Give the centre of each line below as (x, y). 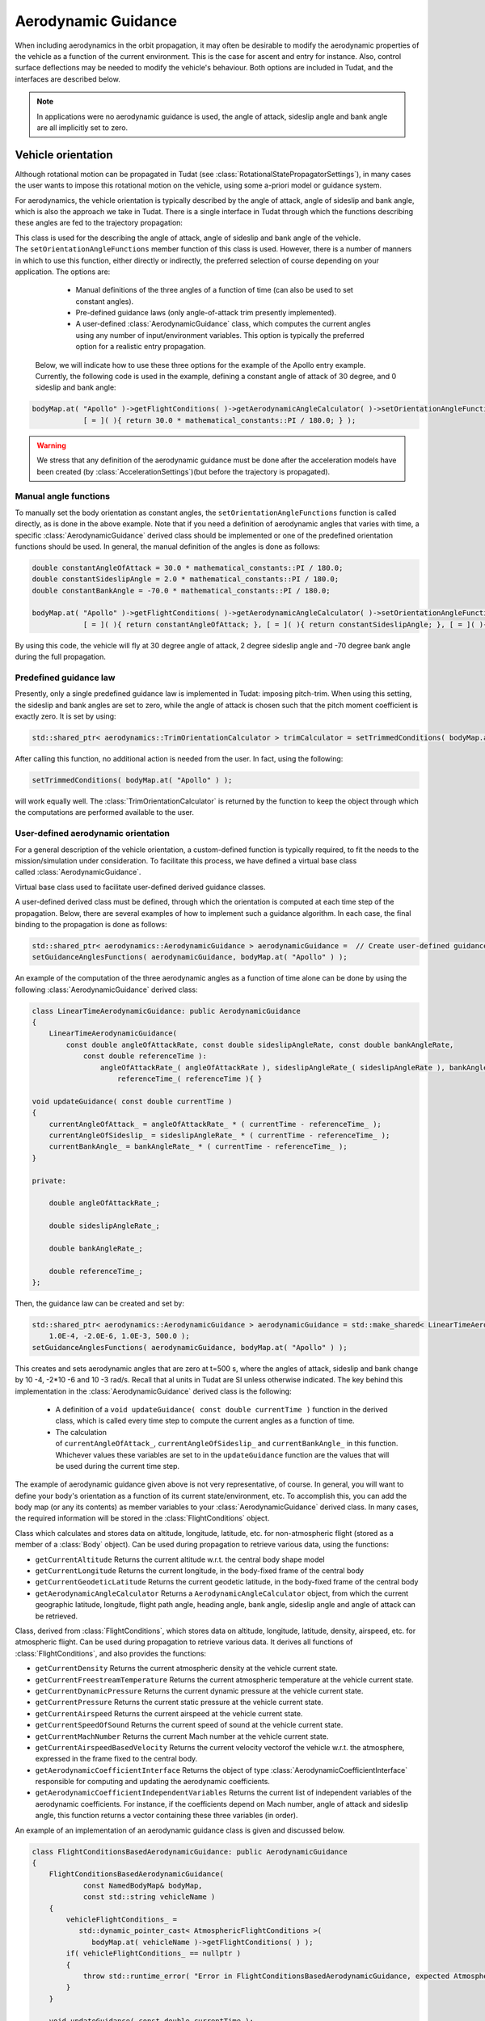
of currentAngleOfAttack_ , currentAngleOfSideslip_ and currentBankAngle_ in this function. (227, 1444)
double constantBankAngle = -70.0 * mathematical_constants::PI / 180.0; (181, 591)
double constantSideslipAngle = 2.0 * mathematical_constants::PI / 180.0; (186, 579)
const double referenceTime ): (145, 1056)
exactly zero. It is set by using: (65, 716)
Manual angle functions (63, 496)
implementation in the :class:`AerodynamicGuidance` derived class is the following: (153, 1391)
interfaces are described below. (67, 79)
